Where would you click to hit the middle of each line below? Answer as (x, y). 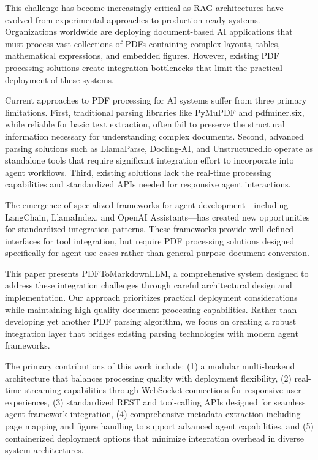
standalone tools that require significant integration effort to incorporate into (150, 160)
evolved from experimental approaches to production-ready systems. (133, 19)
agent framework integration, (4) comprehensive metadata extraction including (153, 414)
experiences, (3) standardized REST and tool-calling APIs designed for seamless (155, 402)
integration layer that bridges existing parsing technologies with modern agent (152, 333)
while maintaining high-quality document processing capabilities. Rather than (151, 309)
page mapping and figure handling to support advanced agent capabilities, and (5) (159, 426)
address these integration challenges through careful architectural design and (149, 285)
